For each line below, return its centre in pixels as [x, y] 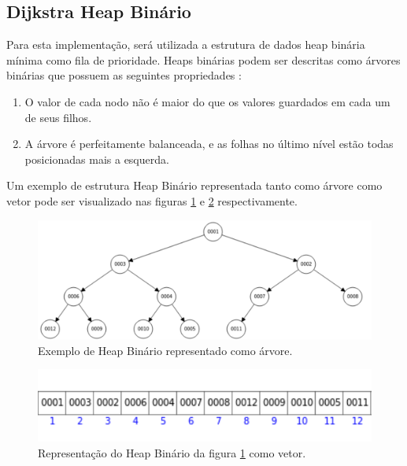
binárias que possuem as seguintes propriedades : [124, 75]
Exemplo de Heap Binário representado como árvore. [165, 350]
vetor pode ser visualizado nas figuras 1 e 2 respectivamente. [152, 200]
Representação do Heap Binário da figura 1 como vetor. [172, 452]
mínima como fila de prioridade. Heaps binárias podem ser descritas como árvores [203, 59]
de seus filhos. [58, 117]
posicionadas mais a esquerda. [97, 159]
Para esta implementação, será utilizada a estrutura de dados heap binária [186, 44]
